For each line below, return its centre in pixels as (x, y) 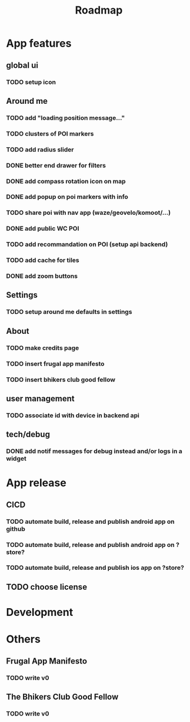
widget (16, 459)
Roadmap (99, 10)
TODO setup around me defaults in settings (69, 312)
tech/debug (28, 434)
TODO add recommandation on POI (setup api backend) (87, 244)
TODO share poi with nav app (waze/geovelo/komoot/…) (89, 213)
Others (24, 639)
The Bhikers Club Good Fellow (62, 697)
